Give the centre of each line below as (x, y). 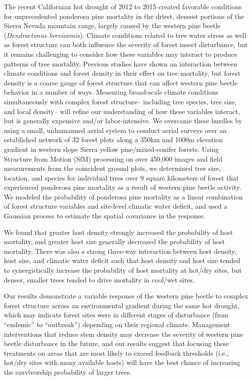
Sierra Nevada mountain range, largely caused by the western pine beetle (112, 25)
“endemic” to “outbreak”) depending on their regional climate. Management (117, 324)
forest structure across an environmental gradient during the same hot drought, (122, 305)
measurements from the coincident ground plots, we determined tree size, (112, 168)
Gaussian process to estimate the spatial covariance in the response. (105, 216)
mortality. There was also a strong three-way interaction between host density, (120, 251)
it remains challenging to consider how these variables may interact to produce (121, 54)
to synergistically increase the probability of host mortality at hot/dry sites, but (123, 270)
